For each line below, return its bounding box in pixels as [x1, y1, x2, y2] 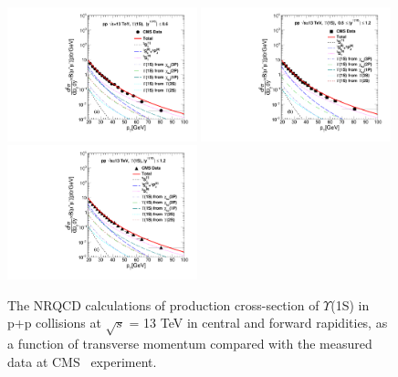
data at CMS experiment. [7, 351, 157, 371]
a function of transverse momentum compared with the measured [7, 334, 372, 353]
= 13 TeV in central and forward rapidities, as [129, 313, 388, 332]
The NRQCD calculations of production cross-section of [7, 295, 319, 314]
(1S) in [330, 295, 370, 314]
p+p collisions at [7, 313, 101, 332]
